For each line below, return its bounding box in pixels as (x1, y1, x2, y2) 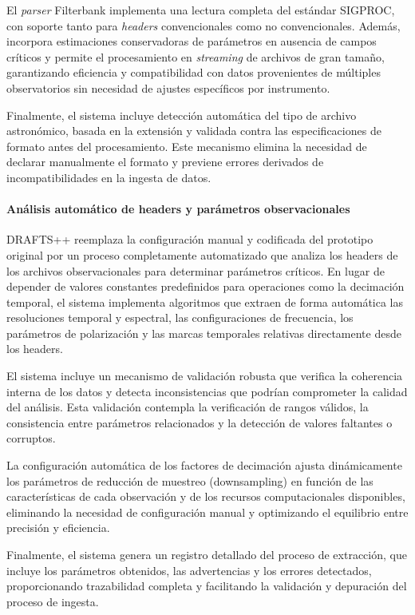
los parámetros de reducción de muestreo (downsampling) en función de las (6, 472, 373, 489)
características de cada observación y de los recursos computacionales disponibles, (6, 488, 405, 505)
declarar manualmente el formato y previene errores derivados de (6, 153, 324, 170)
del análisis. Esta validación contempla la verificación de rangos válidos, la (6, 399, 369, 415)
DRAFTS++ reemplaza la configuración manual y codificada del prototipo (6, 231, 373, 248)
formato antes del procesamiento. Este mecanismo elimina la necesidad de (6, 137, 367, 154)
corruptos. (6, 430, 56, 446)
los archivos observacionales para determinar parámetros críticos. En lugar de (6, 262, 385, 279)
